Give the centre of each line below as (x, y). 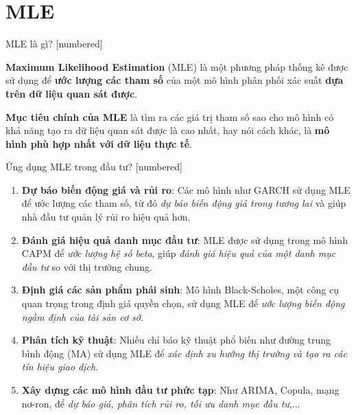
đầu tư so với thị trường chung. (87, 266)
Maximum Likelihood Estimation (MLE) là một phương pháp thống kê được (177, 66)
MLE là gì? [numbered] (54, 44)
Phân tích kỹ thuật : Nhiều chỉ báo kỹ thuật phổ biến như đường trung (176, 340)
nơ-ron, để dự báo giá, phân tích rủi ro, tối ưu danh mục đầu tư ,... (161, 403)
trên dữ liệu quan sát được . (72, 93)
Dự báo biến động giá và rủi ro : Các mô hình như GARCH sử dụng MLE (186, 189)
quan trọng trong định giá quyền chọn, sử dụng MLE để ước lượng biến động (183, 303)
